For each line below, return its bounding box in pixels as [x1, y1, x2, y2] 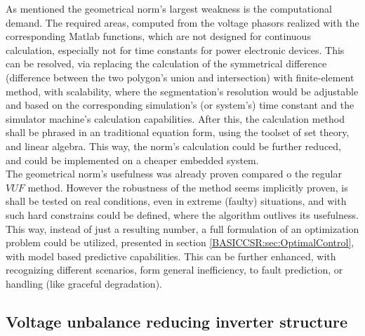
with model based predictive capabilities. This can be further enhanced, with [6, 248, 336, 263]
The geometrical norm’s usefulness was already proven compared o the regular [6, 166, 342, 181]
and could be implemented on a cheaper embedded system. [6, 152, 259, 167]
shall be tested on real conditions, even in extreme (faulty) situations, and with [6, 194, 347, 208]
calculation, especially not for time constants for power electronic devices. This [6, 42, 345, 57]
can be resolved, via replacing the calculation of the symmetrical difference [6, 56, 327, 71]
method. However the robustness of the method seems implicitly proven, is [27, 180, 348, 194]
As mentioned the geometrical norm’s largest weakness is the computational [6, 1, 332, 15]
